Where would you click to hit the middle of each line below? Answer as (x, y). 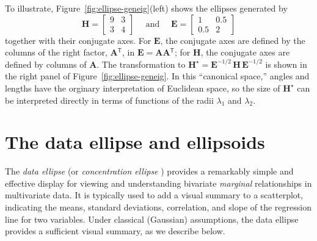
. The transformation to (141, 64)
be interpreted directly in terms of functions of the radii (109, 100)
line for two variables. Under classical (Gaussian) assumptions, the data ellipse (152, 219)
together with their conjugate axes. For (78, 40)
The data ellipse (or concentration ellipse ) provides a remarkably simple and (149, 171)
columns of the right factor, (56, 52)
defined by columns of (46, 64)
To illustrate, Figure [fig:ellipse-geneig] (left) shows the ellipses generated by (146, 8)
